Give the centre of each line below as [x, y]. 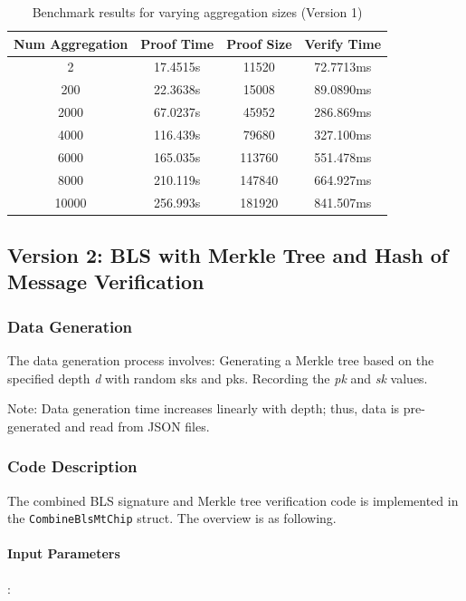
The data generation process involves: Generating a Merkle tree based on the [221, 359]
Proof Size [259, 43]
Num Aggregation [71, 43]
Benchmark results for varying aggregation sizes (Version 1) [197, 12]
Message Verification [106, 281]
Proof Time [177, 43]
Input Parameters [64, 553]
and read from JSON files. [137, 426]
